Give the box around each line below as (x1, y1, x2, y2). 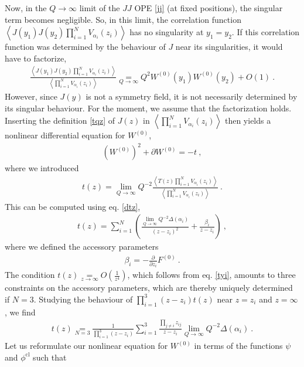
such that (33, 351, 67, 363)
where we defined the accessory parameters (5, 240, 159, 253)
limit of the (79, 2, 120, 13)
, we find (5, 305, 36, 318)
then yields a (224, 114, 271, 127)
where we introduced (5, 162, 79, 174)
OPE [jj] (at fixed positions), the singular (134, 2, 283, 13)
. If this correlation (231, 26, 300, 38)
